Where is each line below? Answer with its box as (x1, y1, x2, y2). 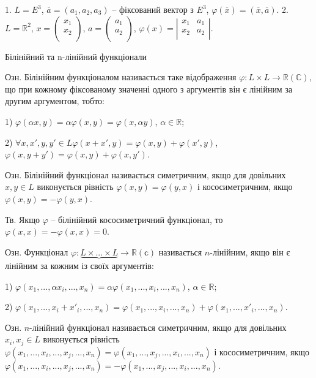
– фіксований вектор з (112, 3, 194, 15)
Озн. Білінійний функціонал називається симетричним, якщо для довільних (5, 168, 286, 181)
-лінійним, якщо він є (210, 245, 290, 258)
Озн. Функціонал (5, 245, 68, 258)
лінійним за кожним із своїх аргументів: (5, 259, 154, 271)
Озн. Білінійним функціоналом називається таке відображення (5, 70, 237, 83)
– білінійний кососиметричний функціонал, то (51, 213, 223, 225)
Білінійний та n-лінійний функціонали (5, 50, 147, 62)
